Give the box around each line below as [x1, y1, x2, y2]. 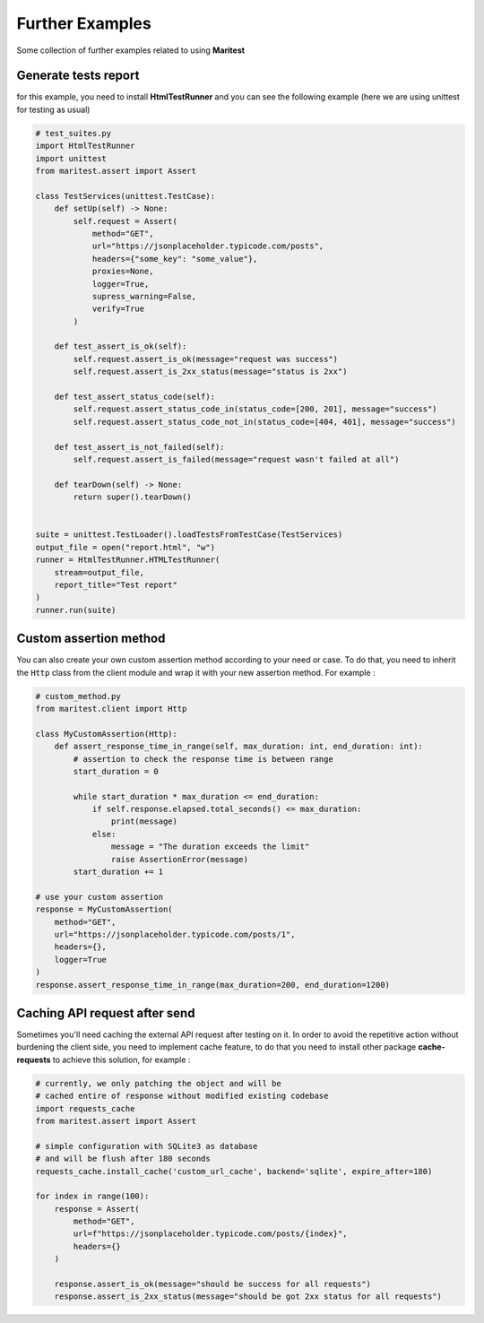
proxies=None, [91, 266, 154, 277]
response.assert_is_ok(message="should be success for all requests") [54, 1279, 372, 1290]
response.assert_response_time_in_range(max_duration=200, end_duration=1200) [35, 980, 390, 990]
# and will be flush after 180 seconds [35, 1154, 211, 1164]
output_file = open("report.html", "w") [35, 542, 215, 552]
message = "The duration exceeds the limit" [110, 842, 310, 852]
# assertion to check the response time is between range [73, 754, 333, 764]
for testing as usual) [16, 104, 91, 115]
